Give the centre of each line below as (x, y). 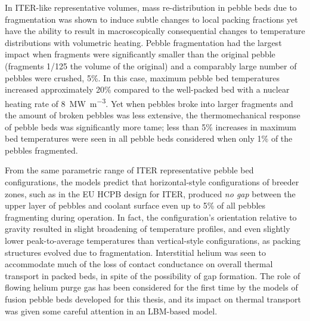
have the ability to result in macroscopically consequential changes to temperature (155, 31)
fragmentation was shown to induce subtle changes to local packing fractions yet (151, 19)
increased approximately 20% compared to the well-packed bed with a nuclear (147, 89)
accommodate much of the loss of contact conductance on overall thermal (139, 264)
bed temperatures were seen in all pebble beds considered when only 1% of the (149, 138)
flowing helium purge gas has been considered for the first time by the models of (151, 287)
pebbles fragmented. (41, 150)
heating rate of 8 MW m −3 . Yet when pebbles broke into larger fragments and (149, 102)
